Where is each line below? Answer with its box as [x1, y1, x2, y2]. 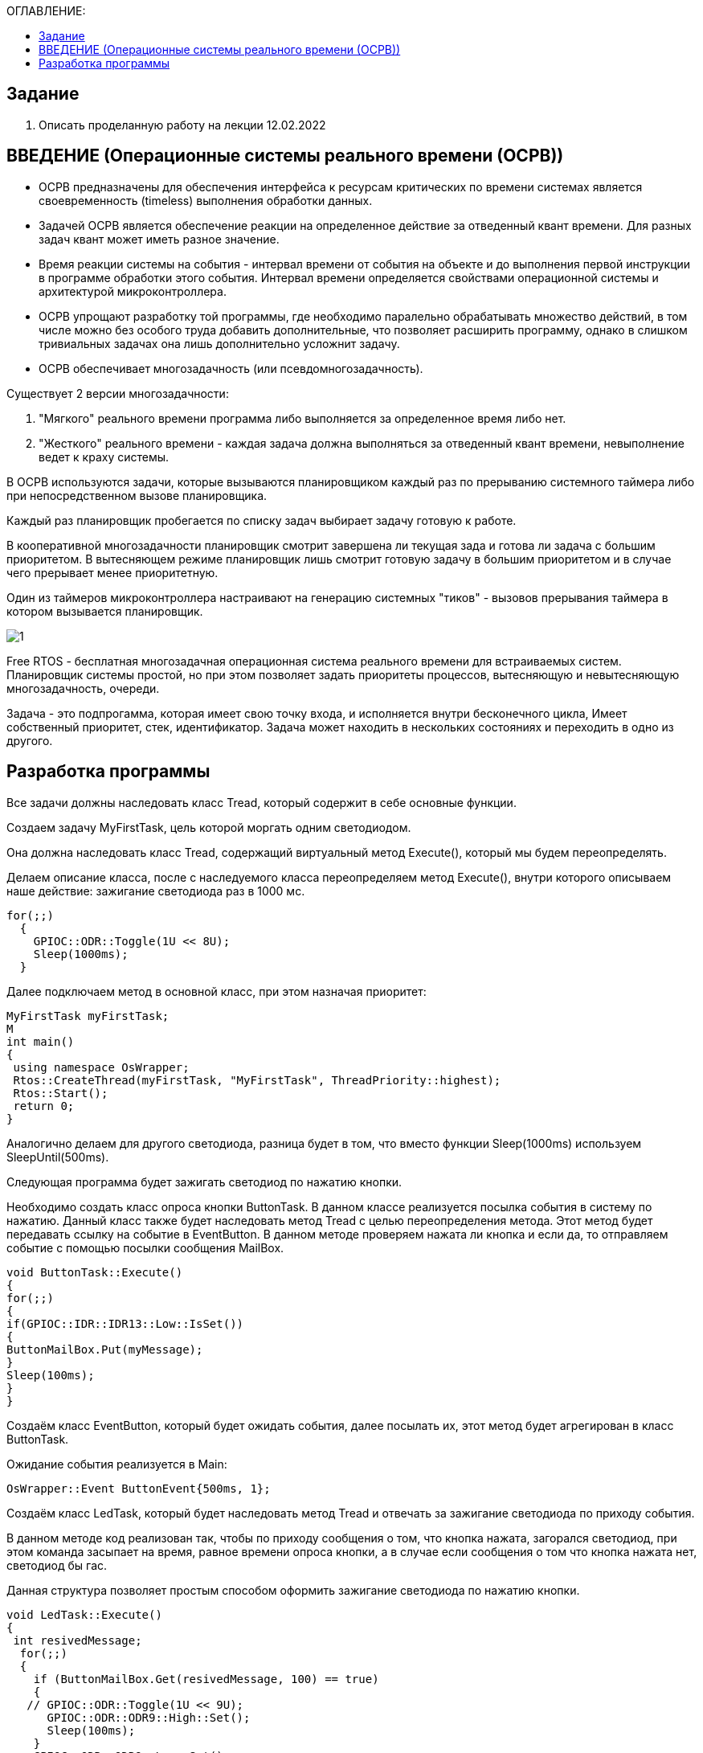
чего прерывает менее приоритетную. [6, 565, 219, 580]
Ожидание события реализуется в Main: [6, 1456, 227, 1471]
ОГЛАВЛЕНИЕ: [6, 4, 86, 18]
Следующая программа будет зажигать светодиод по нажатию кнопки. [6, 1174, 403, 1189]
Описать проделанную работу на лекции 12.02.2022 [39, 117, 326, 132]
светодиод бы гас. [6, 1558, 108, 1572]
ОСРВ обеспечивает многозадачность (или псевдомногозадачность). [39, 361, 423, 375]
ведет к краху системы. [39, 449, 170, 464]
